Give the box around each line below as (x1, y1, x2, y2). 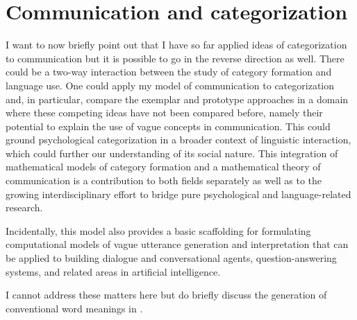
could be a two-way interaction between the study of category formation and (6, 64, 332, 79)
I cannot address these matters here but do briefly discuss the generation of (6, 287, 327, 302)
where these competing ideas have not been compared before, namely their (6, 105, 323, 120)
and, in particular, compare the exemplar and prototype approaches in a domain (6, 91, 349, 106)
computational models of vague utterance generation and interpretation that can (6, 237, 349, 251)
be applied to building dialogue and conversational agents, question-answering (6, 251, 337, 265)
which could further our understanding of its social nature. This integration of (6, 145, 338, 160)
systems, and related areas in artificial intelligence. (6, 264, 221, 278)
